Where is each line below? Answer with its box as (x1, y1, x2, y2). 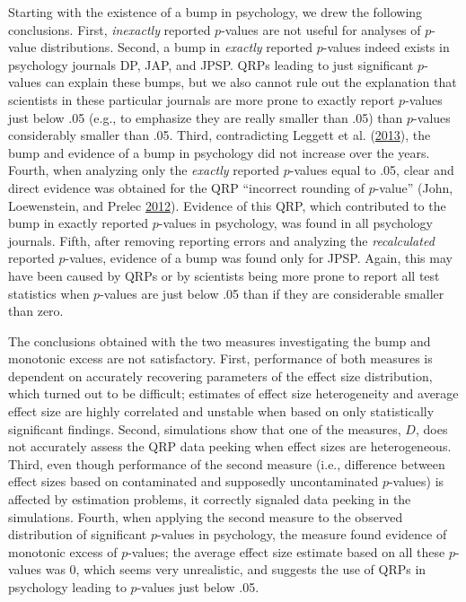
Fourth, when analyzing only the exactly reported (8, 161, 280, 179)
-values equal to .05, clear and (289, 161, 454, 179)
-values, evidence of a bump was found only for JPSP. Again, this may (65, 249, 453, 267)
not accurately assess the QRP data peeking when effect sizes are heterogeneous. (8, 437, 452, 456)
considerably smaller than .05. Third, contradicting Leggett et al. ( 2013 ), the (8, 126, 431, 144)
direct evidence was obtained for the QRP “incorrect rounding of (8, 178, 365, 196)
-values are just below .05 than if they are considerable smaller (100, 284, 444, 302)
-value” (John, (374, 178, 453, 196)
